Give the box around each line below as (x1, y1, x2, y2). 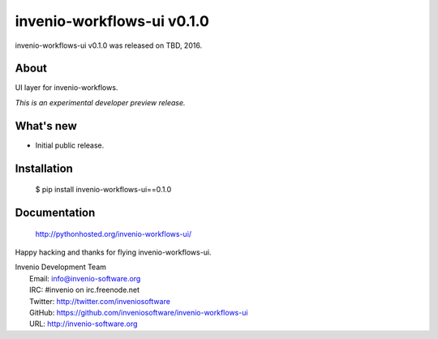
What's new (15, 118, 77, 133)
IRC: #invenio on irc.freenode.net (29, 285, 140, 295)
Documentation (15, 205, 96, 219)
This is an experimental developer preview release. (15, 97, 186, 107)
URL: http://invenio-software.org (29, 319, 138, 328)
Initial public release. (35, 140, 105, 150)
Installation (15, 161, 73, 175)
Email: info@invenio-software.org (29, 273, 141, 283)
